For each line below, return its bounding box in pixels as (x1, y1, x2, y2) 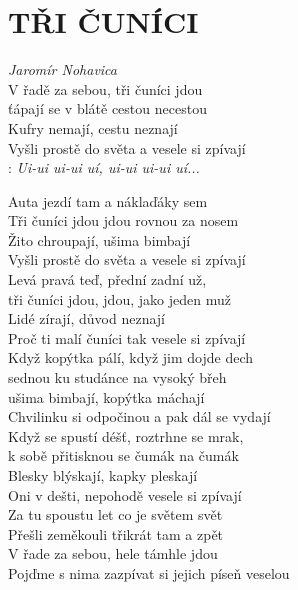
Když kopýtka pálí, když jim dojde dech (8, 347, 254, 368)
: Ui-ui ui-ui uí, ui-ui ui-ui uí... (8, 157, 200, 178)
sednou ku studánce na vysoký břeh (8, 367, 227, 388)
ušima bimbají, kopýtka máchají (8, 386, 205, 407)
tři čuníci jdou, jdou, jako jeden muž (8, 288, 231, 309)
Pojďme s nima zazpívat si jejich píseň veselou (8, 562, 290, 583)
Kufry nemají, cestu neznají (8, 117, 178, 138)
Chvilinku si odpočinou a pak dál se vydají (8, 406, 271, 427)
